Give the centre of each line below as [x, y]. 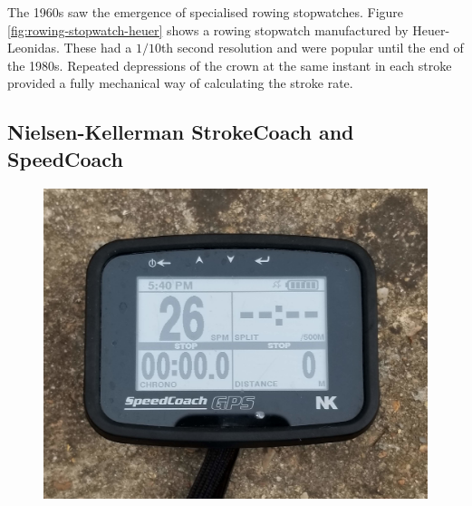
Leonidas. [34, 48]
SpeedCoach [65, 158]
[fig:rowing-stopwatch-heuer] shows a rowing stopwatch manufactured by [208, 29]
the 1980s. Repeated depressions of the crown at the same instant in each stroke [230, 65]
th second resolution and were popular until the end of [312, 48]
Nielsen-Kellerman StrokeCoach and [181, 132]
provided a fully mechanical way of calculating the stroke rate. [180, 83]
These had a [98, 48]
